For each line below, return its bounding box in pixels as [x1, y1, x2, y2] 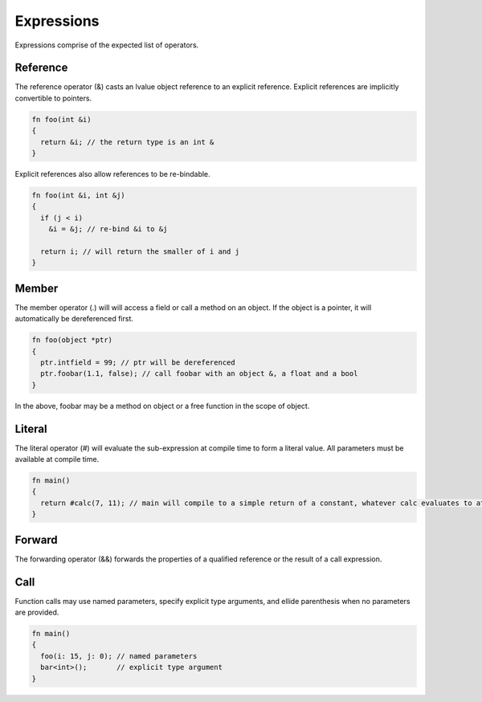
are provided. [14, 607, 59, 617]
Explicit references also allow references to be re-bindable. [14, 169, 210, 178]
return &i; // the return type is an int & [40, 137, 214, 146]
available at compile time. [14, 455, 100, 464]
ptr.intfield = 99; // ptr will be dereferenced [40, 357, 236, 367]
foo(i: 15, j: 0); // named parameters [40, 651, 198, 660]
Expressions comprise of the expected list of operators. [14, 40, 199, 50]
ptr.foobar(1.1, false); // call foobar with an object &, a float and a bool [40, 369, 358, 378]
